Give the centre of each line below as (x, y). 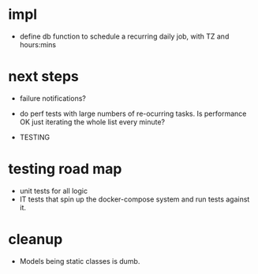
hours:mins (38, 44)
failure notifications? (53, 98)
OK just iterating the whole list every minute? (92, 122)
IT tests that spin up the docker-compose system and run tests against (135, 199)
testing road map (65, 169)
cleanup (36, 239)
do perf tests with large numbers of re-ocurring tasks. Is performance (133, 113)
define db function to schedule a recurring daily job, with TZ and (124, 36)
